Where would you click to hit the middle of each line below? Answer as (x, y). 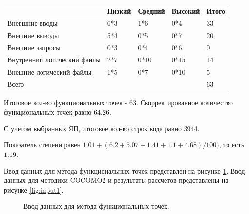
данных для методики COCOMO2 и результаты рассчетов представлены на (116, 180)
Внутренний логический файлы (54, 59)
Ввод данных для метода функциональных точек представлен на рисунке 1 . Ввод (124, 170)
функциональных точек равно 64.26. (58, 112)
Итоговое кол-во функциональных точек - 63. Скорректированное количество (119, 102)
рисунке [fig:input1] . (34, 189)
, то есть (232, 145)
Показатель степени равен (42, 145)
